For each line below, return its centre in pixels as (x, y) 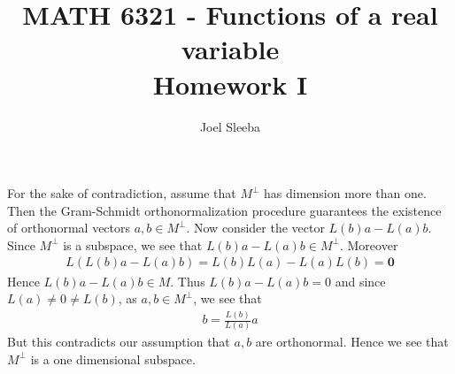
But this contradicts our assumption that (119, 342)
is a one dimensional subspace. (113, 359)
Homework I (230, 84)
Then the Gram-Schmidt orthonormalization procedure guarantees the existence (224, 210)
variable (230, 49)
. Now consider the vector (255, 228)
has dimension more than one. (345, 193)
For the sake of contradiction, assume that (122, 193)
